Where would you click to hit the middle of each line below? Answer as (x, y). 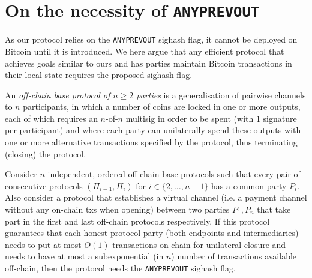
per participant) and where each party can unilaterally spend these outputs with (153, 130)
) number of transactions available (234, 256)
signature (280, 118)
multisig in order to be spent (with (190, 118)
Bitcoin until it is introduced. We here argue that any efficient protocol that (145, 51)
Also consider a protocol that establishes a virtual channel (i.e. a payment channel (156, 197)
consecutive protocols (44, 185)
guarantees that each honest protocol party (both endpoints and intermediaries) (152, 233)
